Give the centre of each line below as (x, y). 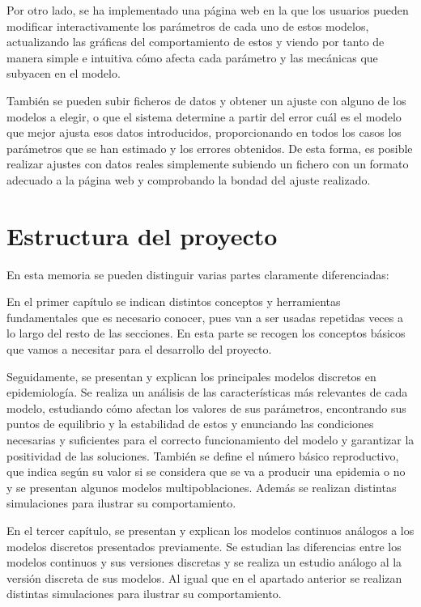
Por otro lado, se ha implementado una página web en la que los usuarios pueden (208, 10)
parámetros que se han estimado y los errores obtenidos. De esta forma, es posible (210, 148)
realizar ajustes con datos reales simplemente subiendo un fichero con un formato (208, 164)
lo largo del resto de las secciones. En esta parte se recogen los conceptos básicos (206, 333)
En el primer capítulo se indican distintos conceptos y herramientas (174, 301)
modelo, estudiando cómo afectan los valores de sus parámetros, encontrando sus (206, 407)
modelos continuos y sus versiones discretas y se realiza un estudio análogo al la (204, 562)
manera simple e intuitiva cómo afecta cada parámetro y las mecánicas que (192, 57)
